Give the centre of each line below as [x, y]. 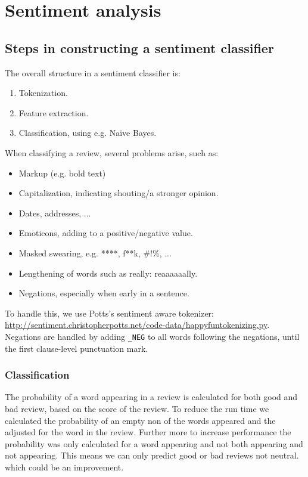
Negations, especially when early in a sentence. [104, 293]
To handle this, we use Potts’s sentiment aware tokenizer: [109, 313]
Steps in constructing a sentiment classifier [139, 47]
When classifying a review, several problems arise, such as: [112, 152]
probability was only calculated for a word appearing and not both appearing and [154, 443]
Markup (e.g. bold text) [62, 173]
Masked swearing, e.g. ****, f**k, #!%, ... [95, 253]
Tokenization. [43, 93]
